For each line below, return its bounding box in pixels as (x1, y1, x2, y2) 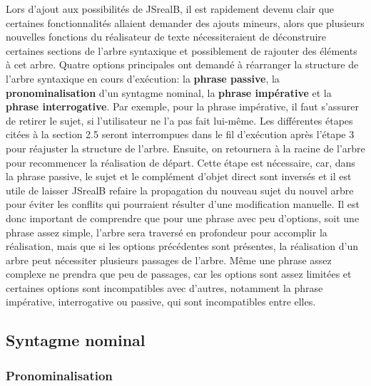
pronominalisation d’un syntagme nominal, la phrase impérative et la (6, 85, 332, 100)
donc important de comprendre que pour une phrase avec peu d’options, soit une (6, 210, 360, 225)
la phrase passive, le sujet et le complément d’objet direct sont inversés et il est (6, 169, 352, 184)
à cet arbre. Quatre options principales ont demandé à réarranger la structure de (6, 57, 359, 72)
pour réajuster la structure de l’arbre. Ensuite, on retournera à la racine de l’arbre (6, 140, 365, 155)
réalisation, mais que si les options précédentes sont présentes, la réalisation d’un (6, 239, 359, 254)
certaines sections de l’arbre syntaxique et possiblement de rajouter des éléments (6, 43, 357, 58)
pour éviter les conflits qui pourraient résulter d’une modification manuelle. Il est (6, 197, 360, 212)
